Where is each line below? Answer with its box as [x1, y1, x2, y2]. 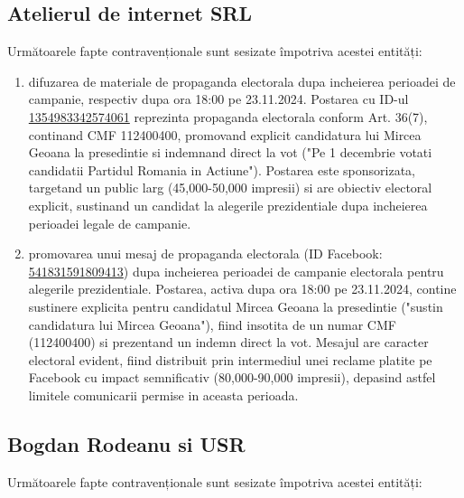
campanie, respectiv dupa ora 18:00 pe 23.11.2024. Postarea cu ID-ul [28, 89, 409, 108]
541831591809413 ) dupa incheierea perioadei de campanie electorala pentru [28, 261, 444, 280]
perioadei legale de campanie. [28, 213, 191, 232]
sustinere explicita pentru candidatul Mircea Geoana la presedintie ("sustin [28, 296, 443, 315]
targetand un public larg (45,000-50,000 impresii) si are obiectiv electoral [28, 178, 432, 197]
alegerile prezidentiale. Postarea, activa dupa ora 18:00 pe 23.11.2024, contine [28, 279, 457, 298]
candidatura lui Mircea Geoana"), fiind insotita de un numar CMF [28, 315, 396, 334]
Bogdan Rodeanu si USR [7, 429, 246, 457]
